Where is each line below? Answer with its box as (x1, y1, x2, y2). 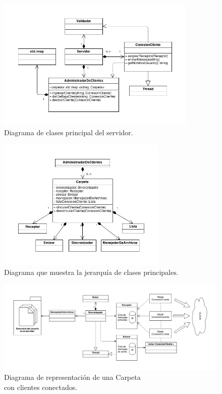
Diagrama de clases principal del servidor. (4, 127, 133, 138)
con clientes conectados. (4, 381, 78, 392)
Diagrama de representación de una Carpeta (4, 372, 141, 382)
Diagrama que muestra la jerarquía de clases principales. (4, 267, 179, 277)
